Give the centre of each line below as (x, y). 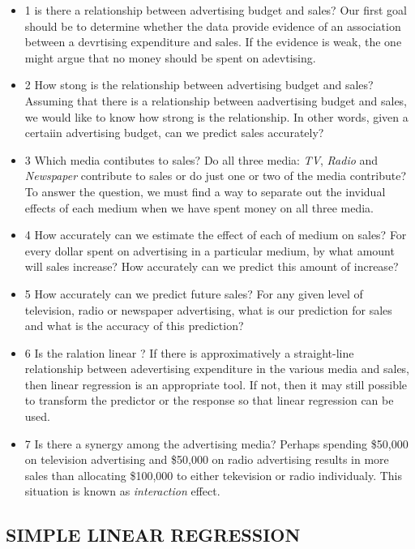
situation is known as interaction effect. (122, 491)
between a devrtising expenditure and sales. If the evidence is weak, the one (213, 42)
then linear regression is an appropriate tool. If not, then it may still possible (216, 384)
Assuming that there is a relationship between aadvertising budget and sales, (216, 100)
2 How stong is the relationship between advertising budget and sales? (199, 85)
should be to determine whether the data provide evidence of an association (213, 26)
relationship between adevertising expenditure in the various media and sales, (217, 369)
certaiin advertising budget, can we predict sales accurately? (174, 133)
